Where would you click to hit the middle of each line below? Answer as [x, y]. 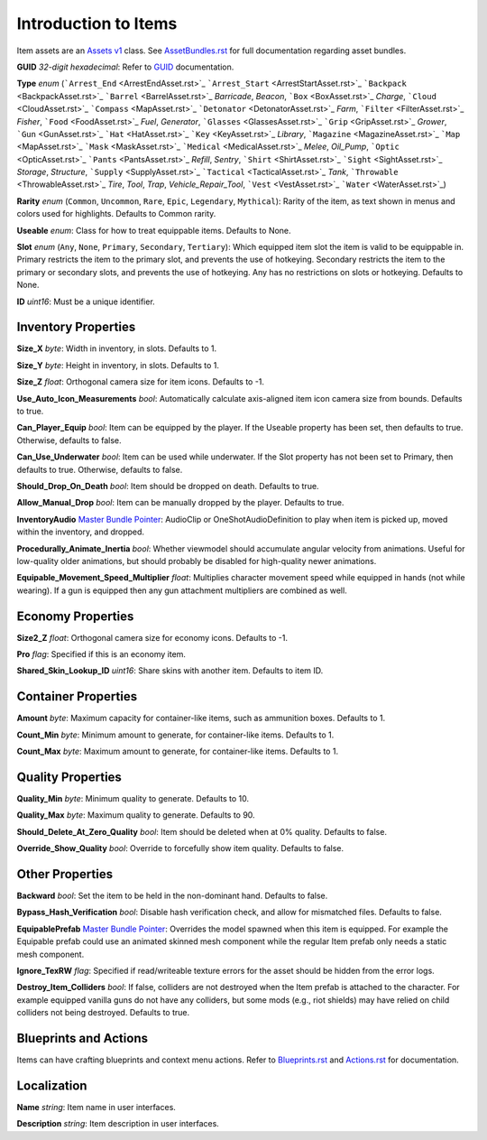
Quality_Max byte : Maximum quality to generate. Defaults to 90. [136, 815]
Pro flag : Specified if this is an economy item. [101, 654]
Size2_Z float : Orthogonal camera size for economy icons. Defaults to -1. [152, 637]
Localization [52, 1085]
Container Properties [77, 696]
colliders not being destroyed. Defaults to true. [103, 1013]
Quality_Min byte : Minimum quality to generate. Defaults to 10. [133, 799]
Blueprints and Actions [83, 1038]
